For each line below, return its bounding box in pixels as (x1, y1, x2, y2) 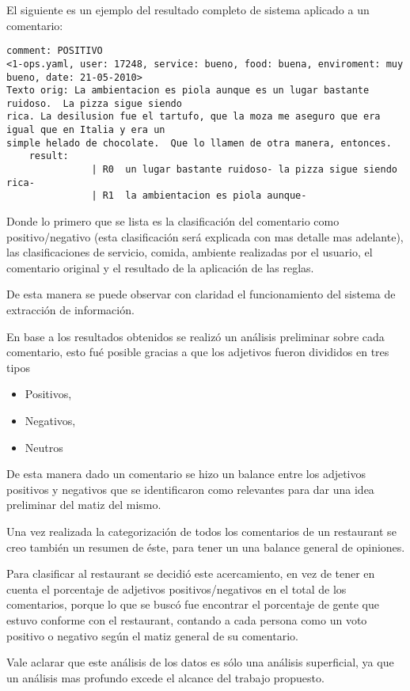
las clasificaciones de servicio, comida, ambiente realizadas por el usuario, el (6, 244, 373, 260)
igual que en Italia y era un (6, 124, 165, 136)
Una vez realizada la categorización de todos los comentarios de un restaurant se (6, 522, 397, 539)
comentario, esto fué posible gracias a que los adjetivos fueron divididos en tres (6, 344, 389, 360)
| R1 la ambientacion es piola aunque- (91, 190, 307, 202)
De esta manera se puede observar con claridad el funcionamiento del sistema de (6, 286, 396, 302)
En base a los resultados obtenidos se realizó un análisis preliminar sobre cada (6, 328, 385, 344)
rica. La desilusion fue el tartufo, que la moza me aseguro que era (6, 111, 381, 123)
